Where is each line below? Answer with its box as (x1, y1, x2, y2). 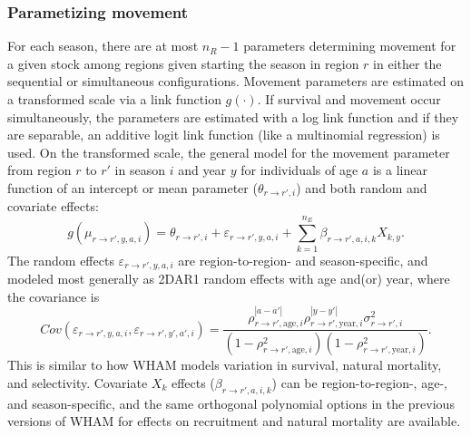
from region (7, 160, 72, 179)
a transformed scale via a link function (7, 90, 221, 108)
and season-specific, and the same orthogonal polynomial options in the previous (7, 393, 455, 412)
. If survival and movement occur (257, 90, 441, 108)
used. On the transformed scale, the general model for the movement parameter (7, 142, 450, 161)
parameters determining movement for (243, 36, 456, 55)
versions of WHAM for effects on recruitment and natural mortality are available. (7, 412, 461, 431)
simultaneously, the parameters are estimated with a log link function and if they (7, 107, 459, 126)
